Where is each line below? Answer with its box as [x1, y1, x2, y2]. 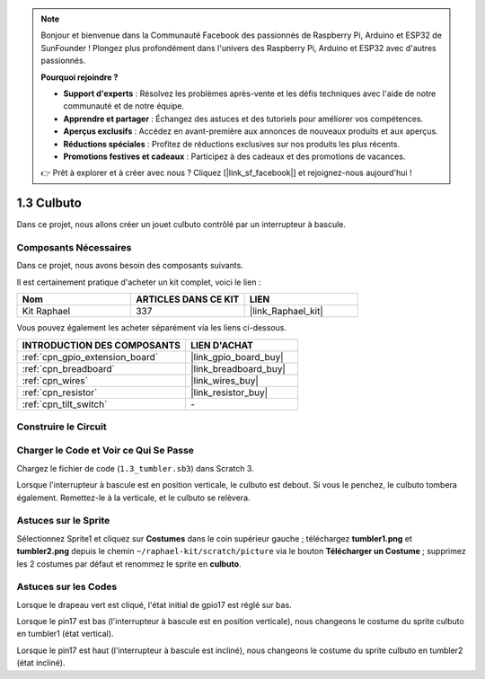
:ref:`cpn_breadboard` [22, 362, 116, 375]
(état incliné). [16, 657, 66, 668]
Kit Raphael [22, 305, 71, 318]
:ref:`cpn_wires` [22, 374, 89, 386]
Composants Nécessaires [16, 241, 132, 253]
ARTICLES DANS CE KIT [136, 293, 240, 305]
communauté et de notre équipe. [63, 101, 185, 111]
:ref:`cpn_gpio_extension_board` [22, 350, 159, 363]
